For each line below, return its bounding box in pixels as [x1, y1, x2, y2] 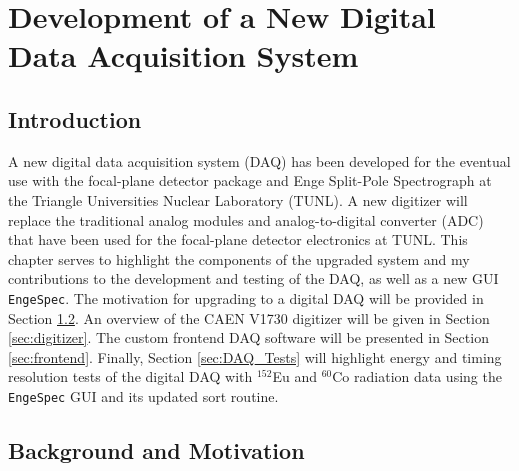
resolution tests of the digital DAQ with [8, 366, 253, 387]
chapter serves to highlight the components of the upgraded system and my [8, 248, 470, 269]
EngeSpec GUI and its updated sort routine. [8, 385, 279, 406]
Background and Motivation [8, 435, 305, 465]
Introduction [8, 103, 142, 134]
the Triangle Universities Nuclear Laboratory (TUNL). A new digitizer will [8, 189, 468, 210]
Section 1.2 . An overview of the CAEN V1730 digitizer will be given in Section [8, 307, 490, 328]
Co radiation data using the [332, 366, 502, 387]
